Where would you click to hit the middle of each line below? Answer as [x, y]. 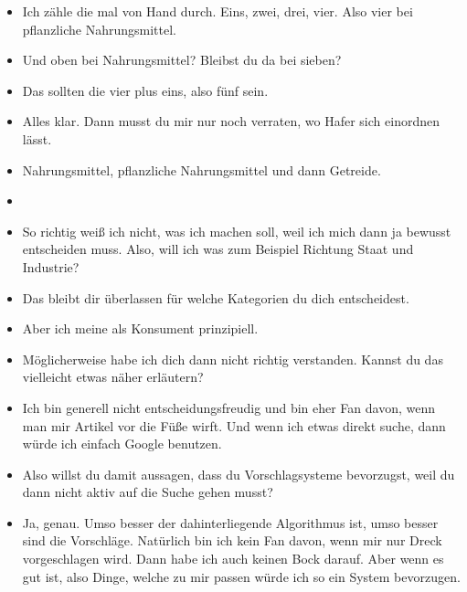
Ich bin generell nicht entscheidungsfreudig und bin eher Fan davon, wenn [229, 407]
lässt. [37, 138]
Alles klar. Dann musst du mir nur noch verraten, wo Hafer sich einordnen [231, 121]
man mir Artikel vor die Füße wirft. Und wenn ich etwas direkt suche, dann [234, 425]
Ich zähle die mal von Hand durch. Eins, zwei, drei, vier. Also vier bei [218, 11]
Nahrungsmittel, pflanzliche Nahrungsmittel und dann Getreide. [202, 169]
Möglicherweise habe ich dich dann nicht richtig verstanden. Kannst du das [233, 359]
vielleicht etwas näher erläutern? [113, 377]
